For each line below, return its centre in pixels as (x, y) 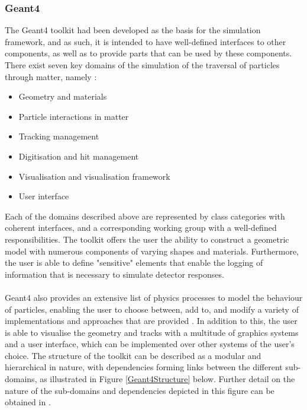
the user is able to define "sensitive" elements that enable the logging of (134, 263)
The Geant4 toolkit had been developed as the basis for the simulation (133, 30)
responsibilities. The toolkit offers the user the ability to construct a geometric (147, 239)
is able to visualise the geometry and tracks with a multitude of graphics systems (152, 332)
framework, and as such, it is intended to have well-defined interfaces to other (146, 41)
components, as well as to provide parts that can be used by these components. (148, 53)
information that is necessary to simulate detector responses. (114, 274)
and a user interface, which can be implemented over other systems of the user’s (150, 344)
